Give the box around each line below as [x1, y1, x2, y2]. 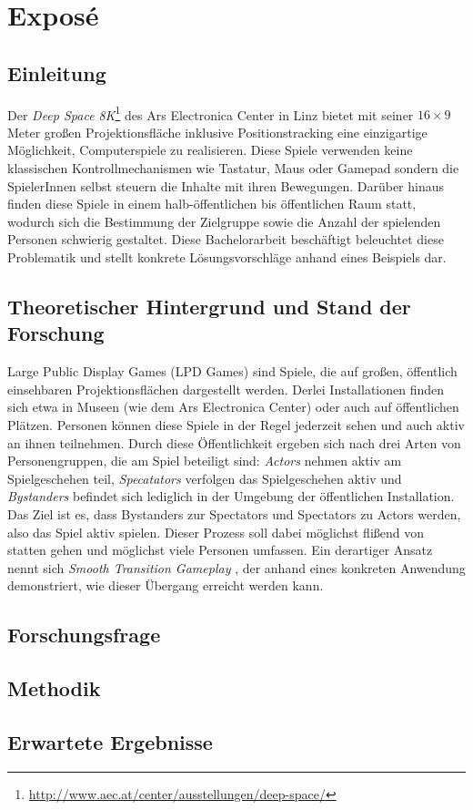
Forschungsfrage [7, 620, 161, 649]
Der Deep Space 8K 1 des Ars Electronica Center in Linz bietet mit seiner [7, 102, 414, 124]
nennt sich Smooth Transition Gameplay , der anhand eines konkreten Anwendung [7, 558, 466, 577]
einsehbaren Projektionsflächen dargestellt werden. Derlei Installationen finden [7, 379, 445, 398]
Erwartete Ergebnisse [7, 727, 213, 755]
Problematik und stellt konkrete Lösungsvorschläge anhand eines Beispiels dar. [7, 247, 447, 266]
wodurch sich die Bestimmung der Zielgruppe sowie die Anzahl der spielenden [7, 211, 441, 231]
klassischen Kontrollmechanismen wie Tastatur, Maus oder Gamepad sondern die [7, 159, 459, 178]
